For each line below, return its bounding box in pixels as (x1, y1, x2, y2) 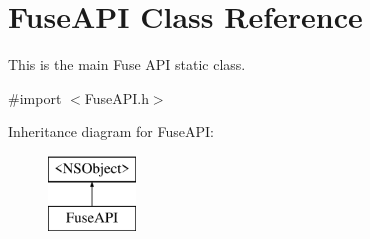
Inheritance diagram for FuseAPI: (8, 121, 214, 142)
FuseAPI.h (84, 87, 149, 108)
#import (8, 87, 62, 108)
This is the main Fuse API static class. (8, 54, 246, 75)
